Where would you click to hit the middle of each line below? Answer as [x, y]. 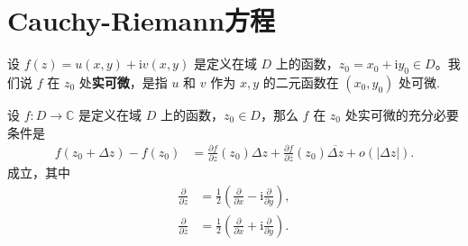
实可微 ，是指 [129, 82]
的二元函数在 [301, 82]
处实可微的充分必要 [402, 114]
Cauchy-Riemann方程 [142, 20]
